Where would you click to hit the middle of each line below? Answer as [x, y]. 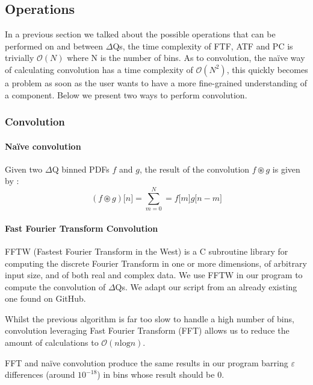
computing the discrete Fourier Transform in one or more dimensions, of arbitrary [156, 263]
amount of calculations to [52, 342]
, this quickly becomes [267, 69]
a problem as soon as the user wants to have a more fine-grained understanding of [156, 82]
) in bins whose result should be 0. [161, 374]
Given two [24, 169]
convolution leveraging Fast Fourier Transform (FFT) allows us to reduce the [147, 330]
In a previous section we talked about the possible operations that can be [140, 34]
